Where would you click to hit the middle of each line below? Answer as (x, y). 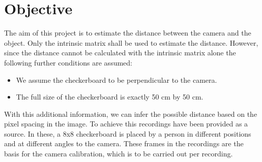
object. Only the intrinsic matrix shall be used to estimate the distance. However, (131, 42)
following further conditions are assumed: (68, 62)
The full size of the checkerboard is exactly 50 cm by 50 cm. (110, 97)
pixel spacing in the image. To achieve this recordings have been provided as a (126, 124)
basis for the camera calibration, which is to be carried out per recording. (119, 154)
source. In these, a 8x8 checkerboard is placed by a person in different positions (128, 133)
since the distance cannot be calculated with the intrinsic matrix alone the (120, 53)
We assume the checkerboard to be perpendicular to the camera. (117, 79)
